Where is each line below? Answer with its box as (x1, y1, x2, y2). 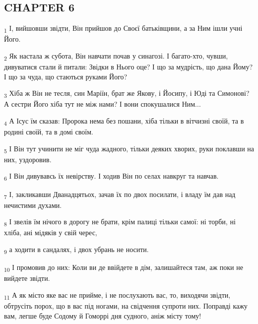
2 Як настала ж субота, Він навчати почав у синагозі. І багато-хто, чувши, (4, 50, 228, 62)
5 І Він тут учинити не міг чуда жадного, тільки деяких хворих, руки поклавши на (4, 143, 254, 155)
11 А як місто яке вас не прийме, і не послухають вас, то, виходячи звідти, (4, 289, 231, 301)
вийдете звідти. (4, 273, 50, 283)
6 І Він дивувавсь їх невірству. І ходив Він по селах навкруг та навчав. (4, 171, 219, 183)
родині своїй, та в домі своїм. (4, 127, 93, 137)
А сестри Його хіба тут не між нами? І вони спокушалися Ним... (4, 99, 201, 109)
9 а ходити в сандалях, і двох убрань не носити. (4, 244, 149, 256)
